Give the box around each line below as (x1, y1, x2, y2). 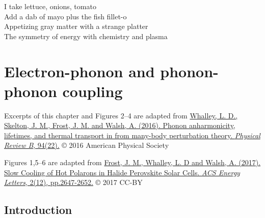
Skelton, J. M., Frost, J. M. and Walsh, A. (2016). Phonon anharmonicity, (4, 120, 235, 131)
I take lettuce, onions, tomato (4, 1, 96, 11)
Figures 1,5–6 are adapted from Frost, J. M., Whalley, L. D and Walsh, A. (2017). (4, 157, 261, 168)
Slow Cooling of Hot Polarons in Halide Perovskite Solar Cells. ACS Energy (4, 167, 240, 177)
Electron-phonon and (4, 60, 155, 81)
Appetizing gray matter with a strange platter (4, 21, 148, 32)
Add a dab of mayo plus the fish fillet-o (4, 11, 127, 21)
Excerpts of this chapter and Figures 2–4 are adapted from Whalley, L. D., (4, 110, 238, 120)
